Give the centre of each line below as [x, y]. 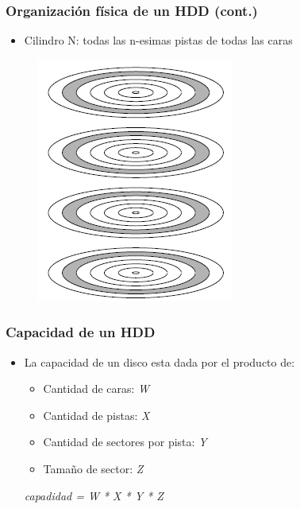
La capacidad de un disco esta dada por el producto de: [160, 361]
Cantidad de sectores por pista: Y [125, 442]
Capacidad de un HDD [81, 332]
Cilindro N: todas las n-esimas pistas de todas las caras [158, 40]
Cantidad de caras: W [96, 389]
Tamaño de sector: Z [93, 468]
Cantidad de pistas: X [96, 415]
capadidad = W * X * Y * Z [94, 495]
